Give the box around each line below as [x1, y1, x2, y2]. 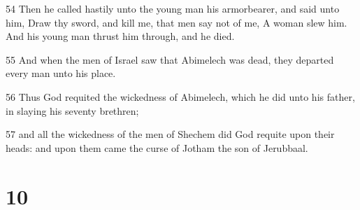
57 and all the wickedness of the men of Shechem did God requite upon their [6, 127, 335, 141]
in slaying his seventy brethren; [6, 103, 139, 118]
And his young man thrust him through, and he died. [6, 29, 235, 43]
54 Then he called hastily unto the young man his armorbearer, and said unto [6, 1, 340, 15]
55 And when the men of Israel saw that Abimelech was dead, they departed [6, 52, 334, 66]
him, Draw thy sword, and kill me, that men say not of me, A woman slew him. [6, 15, 347, 29]
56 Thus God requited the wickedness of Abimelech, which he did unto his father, [6, 89, 355, 104]
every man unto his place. [6, 66, 116, 80]
